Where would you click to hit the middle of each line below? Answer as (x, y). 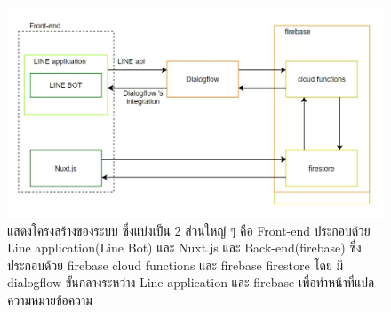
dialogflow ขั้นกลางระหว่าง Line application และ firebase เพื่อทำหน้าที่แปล (191, 282)
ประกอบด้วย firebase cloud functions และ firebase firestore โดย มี (176, 264)
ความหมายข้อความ (50, 299)
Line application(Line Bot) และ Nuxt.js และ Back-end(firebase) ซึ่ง (184, 248)
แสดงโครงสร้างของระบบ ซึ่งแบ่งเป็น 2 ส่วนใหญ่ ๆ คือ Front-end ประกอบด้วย (189, 230)
